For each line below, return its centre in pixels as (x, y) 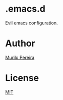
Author (20, 43)
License (22, 78)
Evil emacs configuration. (31, 23)
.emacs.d (25, 9)
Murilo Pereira (20, 57)
